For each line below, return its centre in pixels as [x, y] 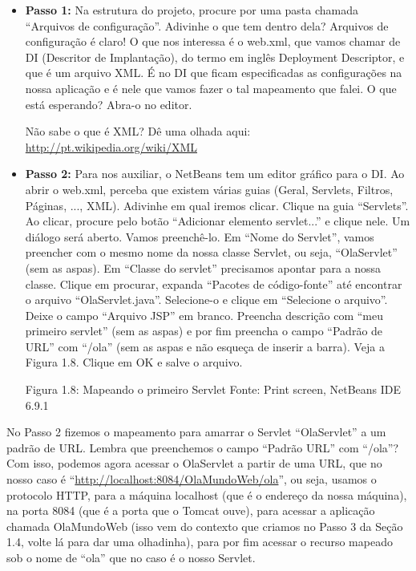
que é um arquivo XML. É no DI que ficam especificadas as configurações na [214, 73]
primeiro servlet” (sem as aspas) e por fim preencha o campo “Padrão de [204, 331]
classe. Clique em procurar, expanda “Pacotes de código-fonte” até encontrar [214, 283]
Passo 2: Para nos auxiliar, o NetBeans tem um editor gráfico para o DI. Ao [215, 174]
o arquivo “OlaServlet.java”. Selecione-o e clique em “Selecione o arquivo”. [206, 300]
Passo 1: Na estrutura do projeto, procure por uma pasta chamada [192, 10]
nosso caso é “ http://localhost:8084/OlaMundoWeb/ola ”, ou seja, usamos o [192, 479]
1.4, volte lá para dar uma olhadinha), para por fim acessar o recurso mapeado [200, 542]
